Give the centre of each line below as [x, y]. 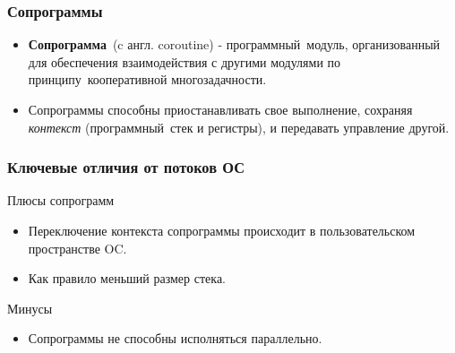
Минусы [30, 308]
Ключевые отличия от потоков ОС [126, 167]
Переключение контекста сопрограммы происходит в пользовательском [222, 230]
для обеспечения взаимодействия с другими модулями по [185, 61]
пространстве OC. [77, 248]
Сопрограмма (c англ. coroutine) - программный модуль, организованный [234, 44]
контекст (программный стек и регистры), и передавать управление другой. [239, 127]
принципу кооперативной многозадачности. [147, 79]
